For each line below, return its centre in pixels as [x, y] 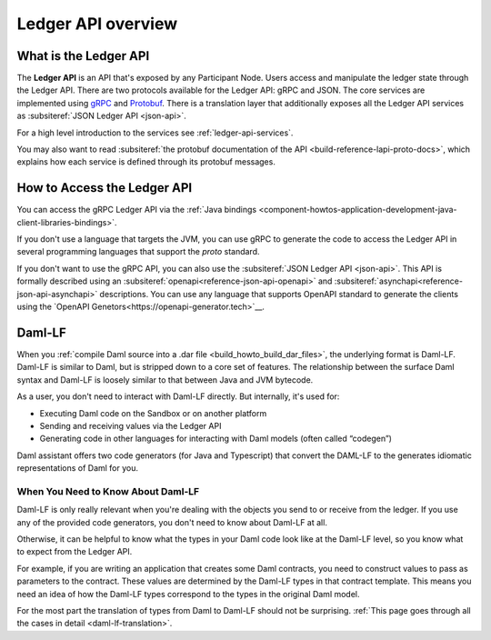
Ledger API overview [97, 24]
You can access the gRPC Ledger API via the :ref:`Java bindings [137, 210]
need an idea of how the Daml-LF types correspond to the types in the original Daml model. [188, 594]
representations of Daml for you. [78, 468]
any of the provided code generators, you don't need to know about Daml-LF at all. [172, 522]
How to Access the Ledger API [105, 188]
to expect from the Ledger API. [75, 552]
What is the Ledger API [83, 56]
